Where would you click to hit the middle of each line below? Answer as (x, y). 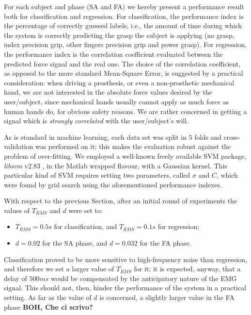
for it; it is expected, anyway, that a (187, 269)
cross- (232, 137)
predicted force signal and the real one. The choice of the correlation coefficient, (122, 63)
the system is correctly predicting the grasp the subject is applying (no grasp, (119, 35)
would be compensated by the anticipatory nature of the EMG (144, 278)
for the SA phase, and (75, 243)
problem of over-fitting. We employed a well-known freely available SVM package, (125, 156)
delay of (16, 278)
